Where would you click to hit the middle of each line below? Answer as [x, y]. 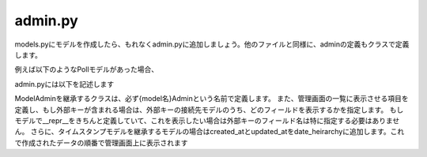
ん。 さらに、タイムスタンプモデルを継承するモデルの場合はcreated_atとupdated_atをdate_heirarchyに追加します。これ [210, 132]
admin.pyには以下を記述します [64, 84]
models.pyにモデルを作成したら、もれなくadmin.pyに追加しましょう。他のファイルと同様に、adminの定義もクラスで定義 [212, 44]
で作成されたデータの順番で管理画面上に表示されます [101, 143]
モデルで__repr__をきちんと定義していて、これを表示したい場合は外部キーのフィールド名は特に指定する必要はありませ [207, 120]
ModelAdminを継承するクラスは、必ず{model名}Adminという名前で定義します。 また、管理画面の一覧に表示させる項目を [212, 99]
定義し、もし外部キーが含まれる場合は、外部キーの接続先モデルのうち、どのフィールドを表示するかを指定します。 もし [209, 110]
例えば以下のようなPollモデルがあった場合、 [87, 69]
